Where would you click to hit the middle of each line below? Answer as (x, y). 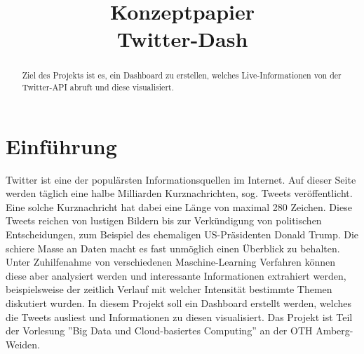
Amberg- (335, 331)
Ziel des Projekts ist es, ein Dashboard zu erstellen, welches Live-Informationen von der (182, 75)
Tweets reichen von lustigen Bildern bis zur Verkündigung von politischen (164, 220)
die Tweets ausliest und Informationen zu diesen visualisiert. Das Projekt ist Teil (179, 316)
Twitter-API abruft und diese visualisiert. (98, 87)
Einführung (61, 145)
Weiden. (23, 344)
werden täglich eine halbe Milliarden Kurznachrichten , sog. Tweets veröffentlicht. (179, 193)
